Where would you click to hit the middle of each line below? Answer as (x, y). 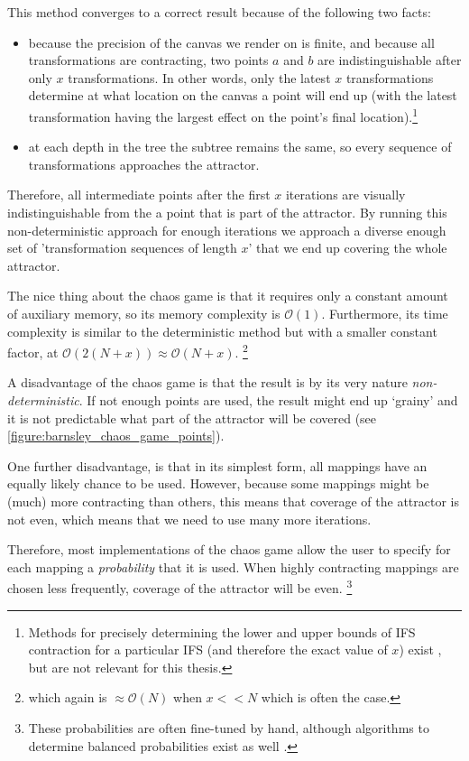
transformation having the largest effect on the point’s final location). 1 (223, 115)
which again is (68, 697)
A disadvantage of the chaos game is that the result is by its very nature (207, 382)
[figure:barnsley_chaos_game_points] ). (116, 436)
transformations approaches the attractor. (144, 164)
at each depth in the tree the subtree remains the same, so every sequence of (240, 147)
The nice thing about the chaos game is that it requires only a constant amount (228, 296)
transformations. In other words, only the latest (199, 77)
